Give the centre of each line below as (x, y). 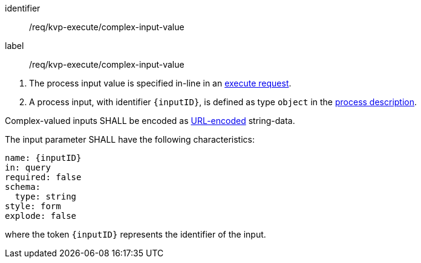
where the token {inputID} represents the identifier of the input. (135, 234)
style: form (33, 206)
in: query (28, 167)
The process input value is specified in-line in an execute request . (160, 83)
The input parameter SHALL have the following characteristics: (130, 139)
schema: (23, 187)
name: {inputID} (43, 158)
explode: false (41, 216)
